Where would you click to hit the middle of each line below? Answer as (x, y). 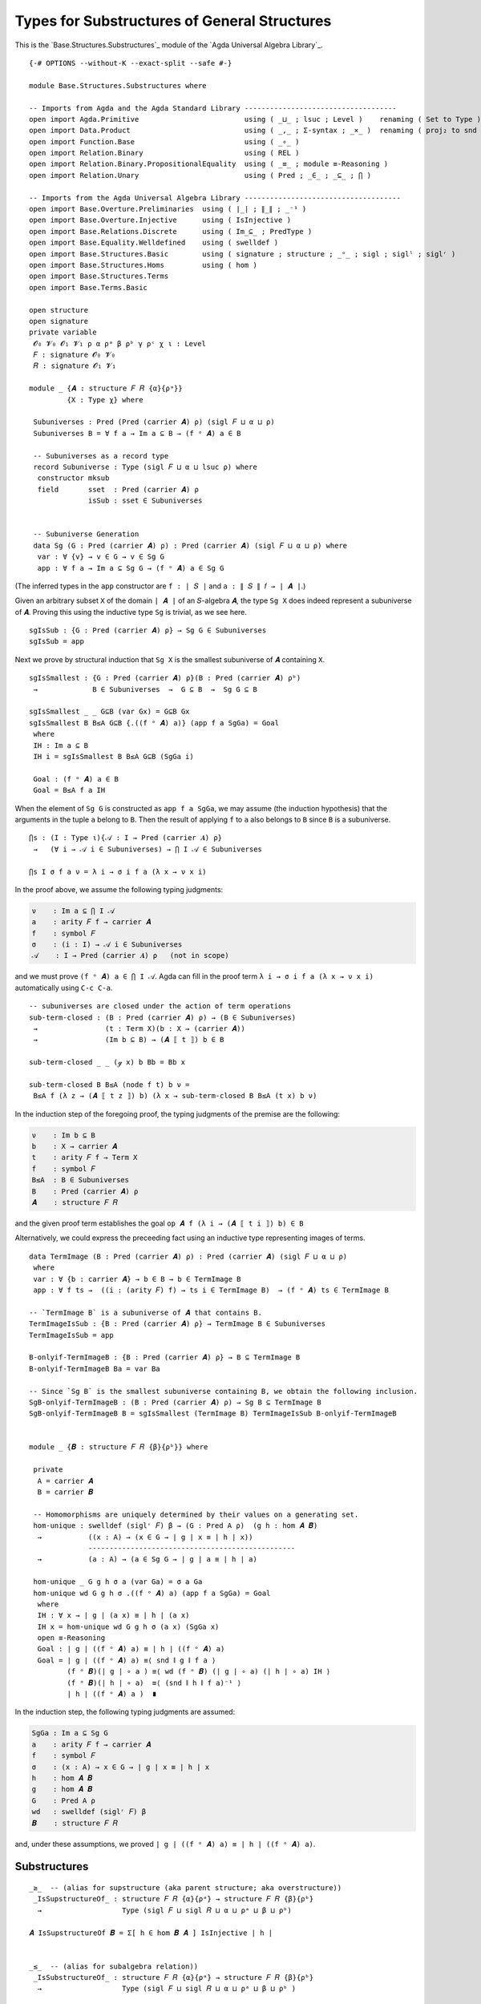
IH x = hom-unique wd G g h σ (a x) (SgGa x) (128, 1626)
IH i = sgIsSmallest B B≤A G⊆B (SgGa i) (113, 756)
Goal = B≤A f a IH (69, 790)
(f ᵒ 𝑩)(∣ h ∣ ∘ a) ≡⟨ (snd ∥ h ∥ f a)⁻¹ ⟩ (154, 1683)
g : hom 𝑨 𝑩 (62, 1789)
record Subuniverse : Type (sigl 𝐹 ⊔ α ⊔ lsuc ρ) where (146, 467)
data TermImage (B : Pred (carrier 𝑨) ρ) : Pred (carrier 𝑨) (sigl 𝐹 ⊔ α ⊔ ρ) (188, 1256)
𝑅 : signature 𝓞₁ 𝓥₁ (75, 366)
